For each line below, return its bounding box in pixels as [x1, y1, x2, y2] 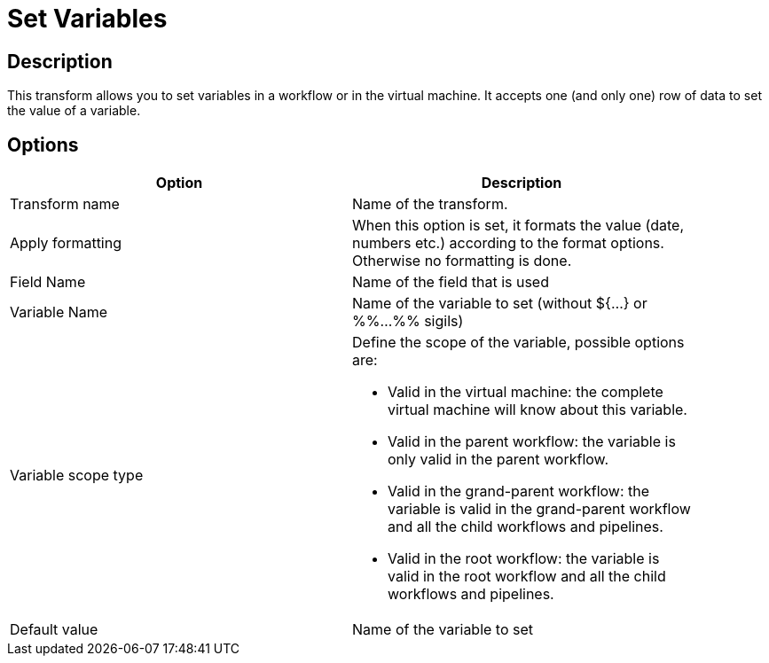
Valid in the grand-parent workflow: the [388, 482, 650, 501]
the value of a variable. [7, 103, 141, 119]
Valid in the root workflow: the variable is [388, 550, 660, 568]
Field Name [10, 273, 86, 292]
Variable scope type [10, 466, 144, 485]
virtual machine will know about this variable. [388, 401, 687, 419]
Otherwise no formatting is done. [352, 252, 572, 270]
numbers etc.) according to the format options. [352, 234, 664, 253]
